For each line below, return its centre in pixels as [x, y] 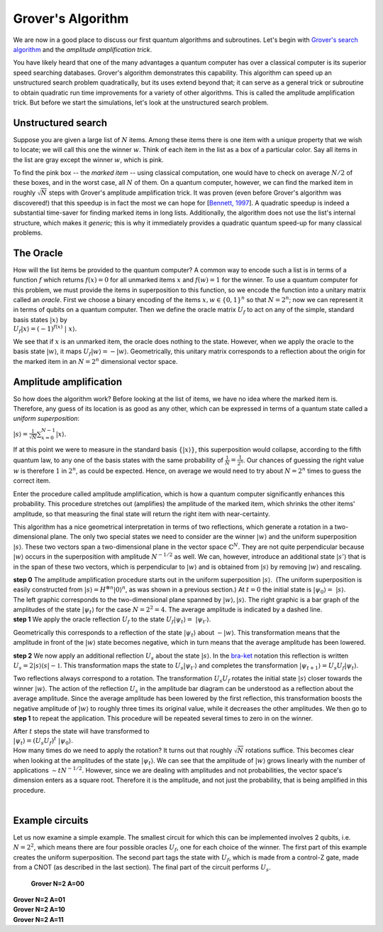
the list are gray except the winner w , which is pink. [88, 159]
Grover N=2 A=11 [38, 919]
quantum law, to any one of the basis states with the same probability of [118, 460]
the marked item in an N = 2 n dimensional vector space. [95, 361]
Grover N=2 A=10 [39, 909]
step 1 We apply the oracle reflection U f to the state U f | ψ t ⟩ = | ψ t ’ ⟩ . [112, 620]
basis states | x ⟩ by [40, 319]
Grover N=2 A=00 [58, 883]
